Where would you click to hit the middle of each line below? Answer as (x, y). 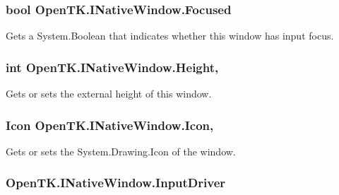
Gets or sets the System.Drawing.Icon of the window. (121, 151)
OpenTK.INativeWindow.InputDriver (116, 183)
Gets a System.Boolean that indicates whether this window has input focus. (170, 36)
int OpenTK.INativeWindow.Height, (112, 67)
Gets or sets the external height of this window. (109, 94)
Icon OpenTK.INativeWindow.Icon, (110, 125)
